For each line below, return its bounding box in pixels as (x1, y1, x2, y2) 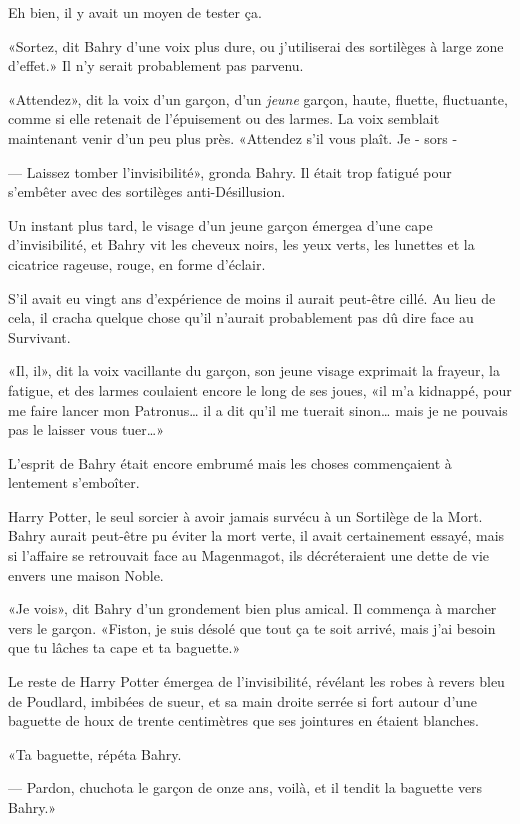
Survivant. (8, 326, 71, 347)
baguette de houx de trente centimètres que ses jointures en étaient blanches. (8, 710, 480, 731)
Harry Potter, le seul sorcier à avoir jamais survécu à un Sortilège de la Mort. (8, 505, 483, 526)
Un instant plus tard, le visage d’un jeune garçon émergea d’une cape (8, 214, 433, 235)
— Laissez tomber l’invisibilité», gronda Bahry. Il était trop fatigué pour (8, 161, 452, 182)
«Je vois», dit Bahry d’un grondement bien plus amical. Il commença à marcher (8, 598, 497, 619)
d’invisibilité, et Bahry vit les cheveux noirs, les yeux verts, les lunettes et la (8, 234, 475, 255)
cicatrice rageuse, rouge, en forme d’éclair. (8, 253, 266, 274)
